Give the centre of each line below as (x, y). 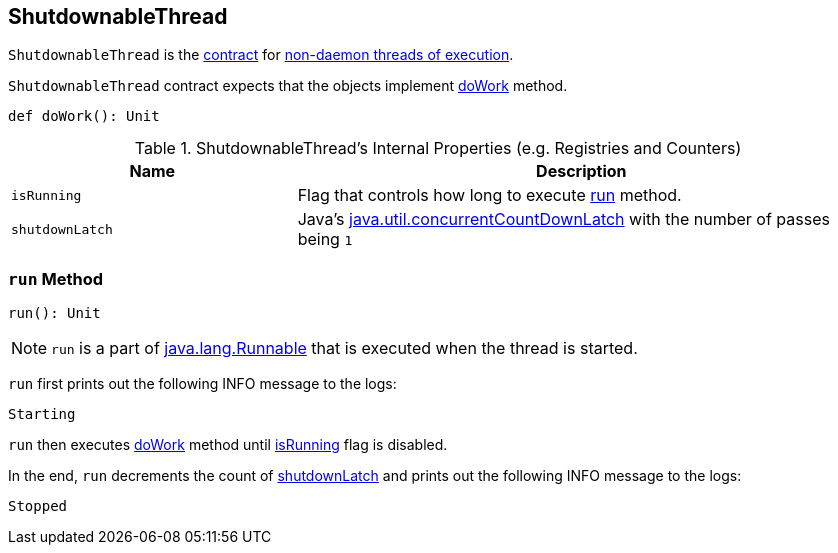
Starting (42, 414)
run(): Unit (54, 313)
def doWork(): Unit (84, 116)
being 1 (325, 239)
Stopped (38, 506)
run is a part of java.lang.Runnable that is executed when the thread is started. (344, 348)
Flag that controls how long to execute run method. (489, 195)
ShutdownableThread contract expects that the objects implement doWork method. (288, 86)
